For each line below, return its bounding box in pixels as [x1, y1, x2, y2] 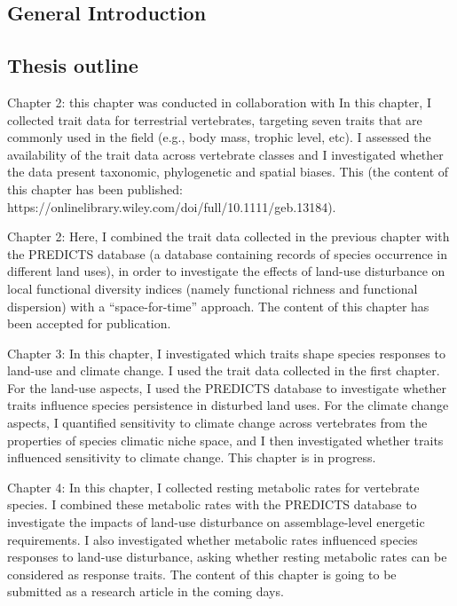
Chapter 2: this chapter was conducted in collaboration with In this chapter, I [7, 92, 431, 111]
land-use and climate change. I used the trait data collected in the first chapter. [7, 361, 440, 380]
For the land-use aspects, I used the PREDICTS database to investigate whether [7, 378, 446, 397]
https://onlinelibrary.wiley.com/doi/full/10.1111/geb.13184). [7, 197, 336, 216]
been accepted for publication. [7, 314, 171, 333]
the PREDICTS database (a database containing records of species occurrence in [7, 244, 447, 263]
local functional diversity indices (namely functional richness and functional [7, 279, 418, 297]
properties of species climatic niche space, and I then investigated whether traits [7, 430, 444, 449]
